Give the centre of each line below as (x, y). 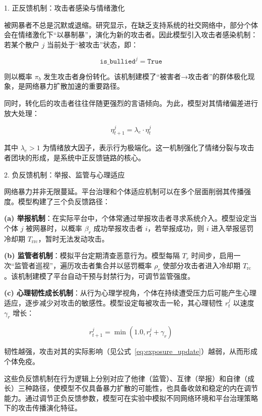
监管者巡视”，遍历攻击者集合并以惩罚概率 (83, 265)
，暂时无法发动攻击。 (73, 238)
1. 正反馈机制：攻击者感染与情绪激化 (64, 8)
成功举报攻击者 (118, 228)
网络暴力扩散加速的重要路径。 (74, 86)
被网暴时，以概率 (54, 228)
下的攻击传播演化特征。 (43, 408)
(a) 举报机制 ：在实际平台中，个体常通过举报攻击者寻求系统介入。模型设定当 (130, 218)
